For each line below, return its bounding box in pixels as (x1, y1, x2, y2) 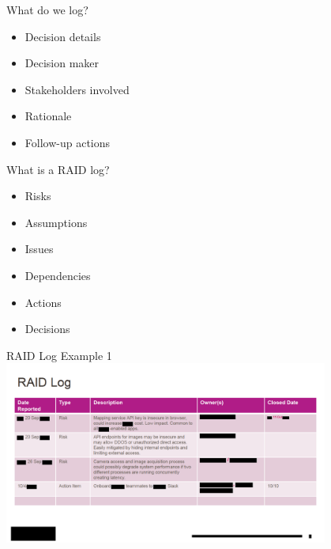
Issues (24, 240, 54, 257)
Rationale (24, 108, 72, 124)
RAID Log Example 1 (6, 346, 112, 363)
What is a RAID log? (6, 161, 110, 177)
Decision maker (24, 55, 100, 71)
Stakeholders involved (24, 81, 130, 97)
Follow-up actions (24, 134, 111, 150)
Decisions (24, 320, 70, 337)
